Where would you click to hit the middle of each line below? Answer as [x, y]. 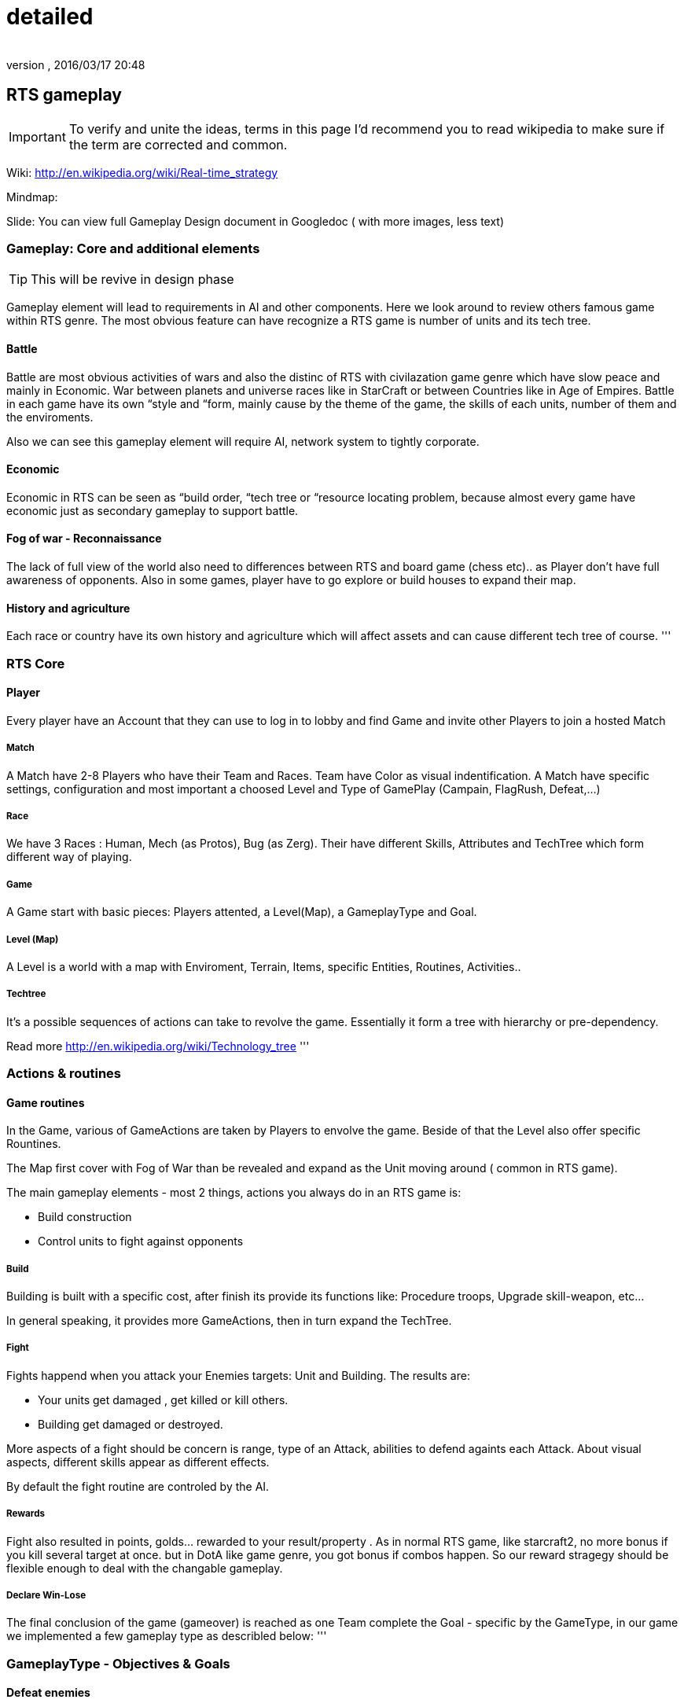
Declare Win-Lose [46, 1596]
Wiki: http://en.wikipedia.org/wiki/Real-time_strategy [142, 172]
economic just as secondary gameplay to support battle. [153, 510]
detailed [50, 17]
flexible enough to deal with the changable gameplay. [145, 1568]
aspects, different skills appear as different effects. [138, 1462]
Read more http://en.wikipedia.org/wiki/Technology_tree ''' [158, 1046]
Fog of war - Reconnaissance [84, 539]
